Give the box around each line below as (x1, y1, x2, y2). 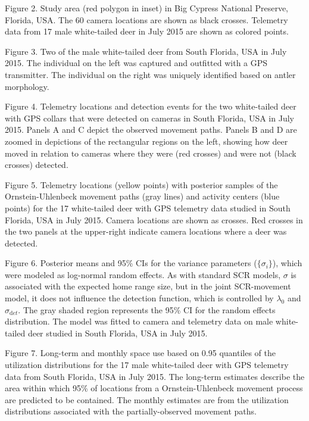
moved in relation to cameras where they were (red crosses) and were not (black (5, 146, 296, 159)
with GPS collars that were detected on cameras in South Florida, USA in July (5, 111, 294, 124)
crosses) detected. (5, 158, 68, 171)
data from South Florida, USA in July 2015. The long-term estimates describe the (5, 370, 305, 382)
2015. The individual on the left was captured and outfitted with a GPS (5, 57, 268, 69)
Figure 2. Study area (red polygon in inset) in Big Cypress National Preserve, (5, 2, 288, 14)
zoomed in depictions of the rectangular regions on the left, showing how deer (5, 135, 288, 147)
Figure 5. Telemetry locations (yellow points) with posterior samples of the (5, 178, 278, 191)
